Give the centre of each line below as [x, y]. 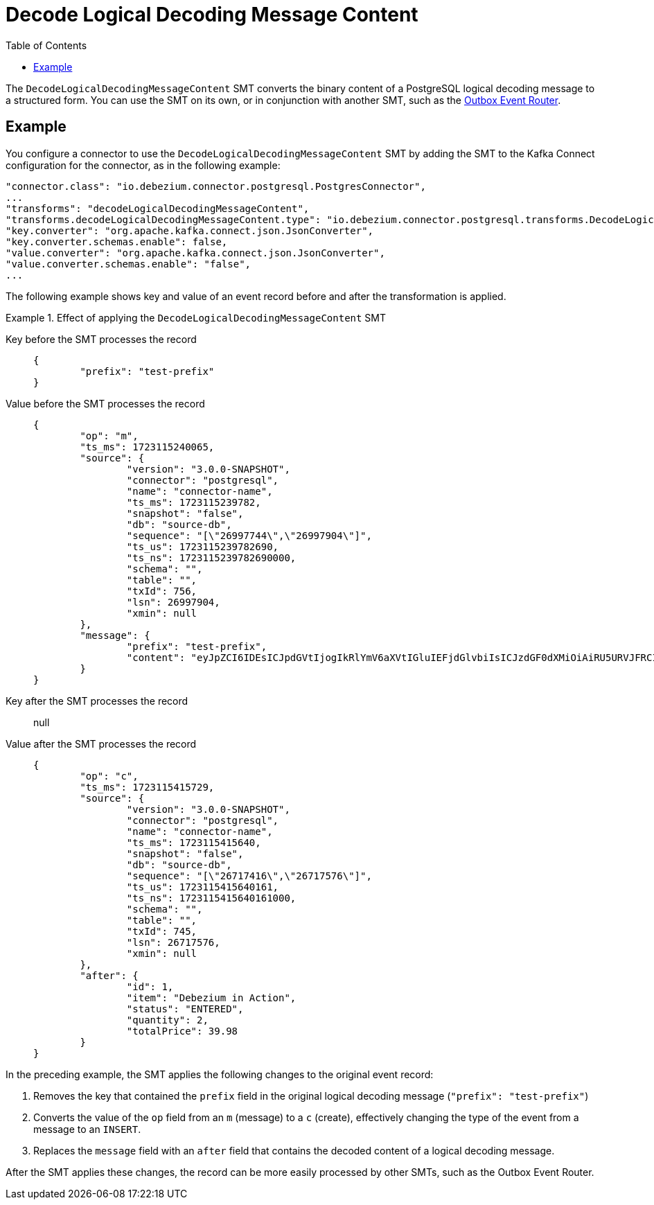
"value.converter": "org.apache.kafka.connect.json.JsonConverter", [195, 253]
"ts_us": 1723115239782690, [203, 546]
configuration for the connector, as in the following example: [143, 165]
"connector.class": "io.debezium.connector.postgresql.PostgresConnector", [216, 186]
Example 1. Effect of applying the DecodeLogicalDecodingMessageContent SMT [196, 317]
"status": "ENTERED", [185, 1009]
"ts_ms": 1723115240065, [147, 447]
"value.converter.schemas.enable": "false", [129, 264]
